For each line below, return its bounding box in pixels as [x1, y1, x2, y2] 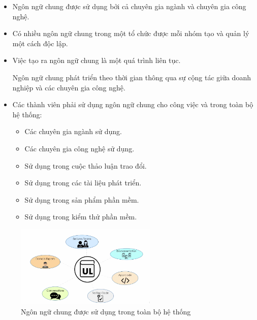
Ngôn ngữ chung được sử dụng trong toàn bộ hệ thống [21, 306, 191, 316]
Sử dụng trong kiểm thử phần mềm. [24, 211, 137, 222]
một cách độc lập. [12, 38, 68, 48]
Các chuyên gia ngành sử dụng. [24, 126, 122, 137]
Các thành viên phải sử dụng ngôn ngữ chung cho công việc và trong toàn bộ [12, 99, 253, 110]
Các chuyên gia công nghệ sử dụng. [24, 143, 135, 153]
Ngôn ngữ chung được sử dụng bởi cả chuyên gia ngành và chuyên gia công [12, 1, 246, 11]
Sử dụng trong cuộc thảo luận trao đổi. [24, 160, 147, 171]
